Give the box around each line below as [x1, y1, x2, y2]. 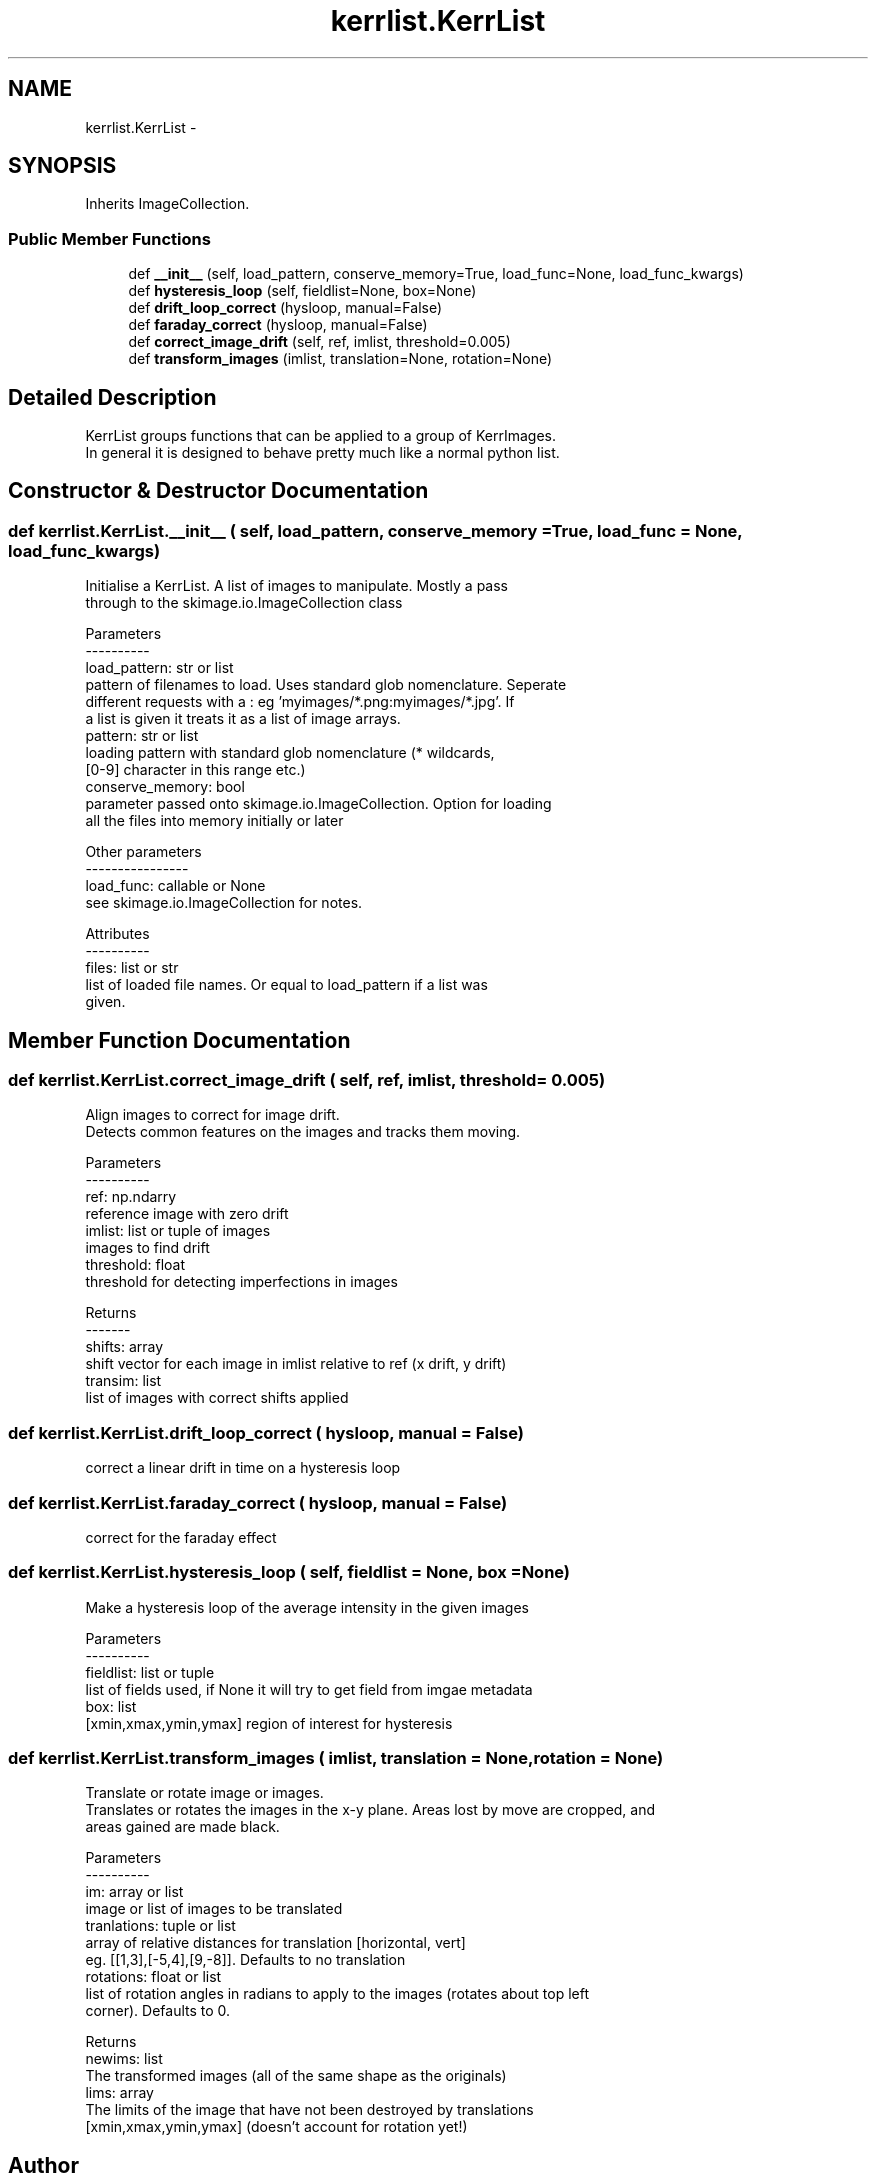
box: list [85, 1697, 137, 1715]
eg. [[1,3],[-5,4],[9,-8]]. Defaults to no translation [85, 1951, 406, 1969]
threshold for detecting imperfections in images [85, 1273, 398, 1291]
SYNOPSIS [8, 153, 117, 179]
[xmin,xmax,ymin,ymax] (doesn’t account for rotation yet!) [85, 2118, 468, 2136]
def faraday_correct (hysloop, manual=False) [128, 316, 428, 334]
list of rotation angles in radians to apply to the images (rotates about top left [85, 1985, 590, 2003]
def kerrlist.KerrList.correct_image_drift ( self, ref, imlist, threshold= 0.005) [8, 1070, 606, 1091]
